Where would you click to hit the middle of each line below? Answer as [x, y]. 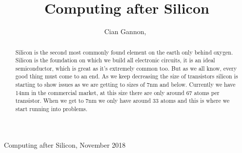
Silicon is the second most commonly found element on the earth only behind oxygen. [124, 52]
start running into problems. [51, 109]
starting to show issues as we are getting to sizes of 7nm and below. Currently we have [125, 85]
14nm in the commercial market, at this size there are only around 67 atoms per [117, 92]
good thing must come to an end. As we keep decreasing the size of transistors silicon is [127, 76]
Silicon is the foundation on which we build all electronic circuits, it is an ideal [115, 60]
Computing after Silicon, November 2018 [65, 144]
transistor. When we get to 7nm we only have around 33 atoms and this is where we [122, 101]
